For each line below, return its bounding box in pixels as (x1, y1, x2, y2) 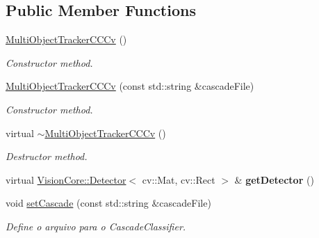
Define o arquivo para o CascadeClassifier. (6, 219, 186, 233)
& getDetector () (234, 172, 314, 187)
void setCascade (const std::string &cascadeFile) (6, 196, 211, 210)
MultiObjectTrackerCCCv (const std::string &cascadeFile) (6, 79, 254, 93)
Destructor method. (6, 149, 88, 164)
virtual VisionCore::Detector (6, 172, 126, 187)
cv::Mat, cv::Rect (142, 172, 215, 187)
